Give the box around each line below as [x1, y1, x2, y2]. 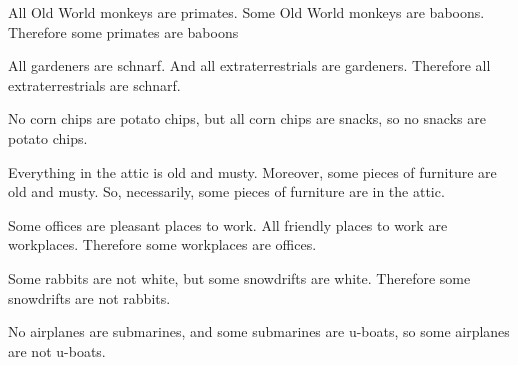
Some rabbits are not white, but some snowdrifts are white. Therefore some [8, 267, 471, 288]
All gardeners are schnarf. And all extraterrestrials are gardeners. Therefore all [8, 55, 491, 76]
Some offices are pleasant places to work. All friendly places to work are [8, 214, 448, 235]
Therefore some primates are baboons [8, 21, 239, 42]
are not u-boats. [8, 340, 106, 361]
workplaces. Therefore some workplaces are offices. [8, 234, 317, 255]
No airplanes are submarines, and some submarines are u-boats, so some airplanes [8, 321, 510, 342]
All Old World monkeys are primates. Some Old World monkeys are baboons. [8, 2, 485, 22]
